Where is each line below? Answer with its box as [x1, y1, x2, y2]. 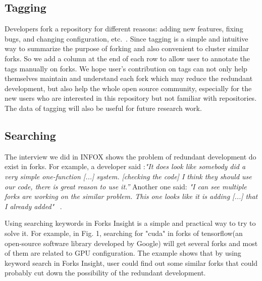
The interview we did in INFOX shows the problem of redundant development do [5, 151, 256, 162]
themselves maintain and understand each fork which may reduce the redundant [5, 73, 253, 84]
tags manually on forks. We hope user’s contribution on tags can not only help [5, 63, 247, 73]
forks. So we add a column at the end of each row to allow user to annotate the [5, 53, 250, 63]
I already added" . [5, 200, 62, 211]
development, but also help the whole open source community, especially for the [5, 83, 252, 93]
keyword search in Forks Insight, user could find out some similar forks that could [5, 257, 258, 268]
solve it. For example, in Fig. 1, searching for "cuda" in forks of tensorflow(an [5, 227, 243, 238]
